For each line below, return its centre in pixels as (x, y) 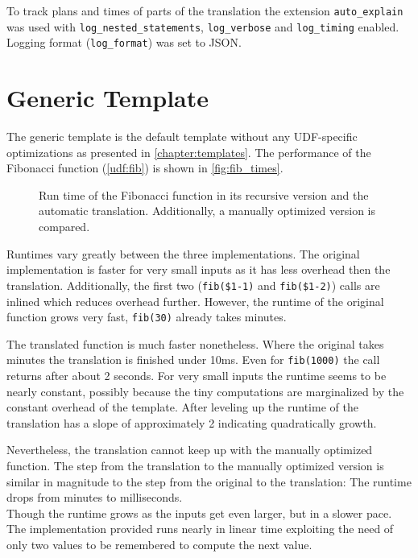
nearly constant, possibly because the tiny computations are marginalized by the (205, 391)
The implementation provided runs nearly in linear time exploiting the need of (200, 529)
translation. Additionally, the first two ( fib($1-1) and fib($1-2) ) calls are (193, 285)
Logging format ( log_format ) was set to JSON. (124, 42)
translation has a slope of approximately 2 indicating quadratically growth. (192, 422)
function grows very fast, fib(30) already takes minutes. (147, 317)
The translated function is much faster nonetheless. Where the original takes (195, 343)
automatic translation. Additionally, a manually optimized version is (207, 211)
